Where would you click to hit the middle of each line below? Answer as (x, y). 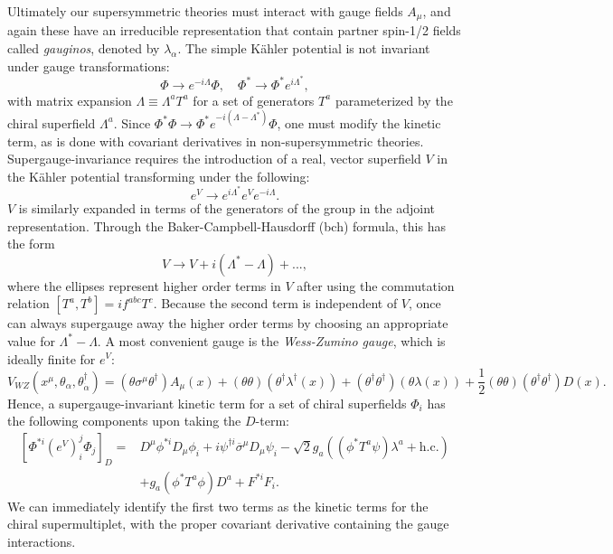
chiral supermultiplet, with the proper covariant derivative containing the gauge (228, 524)
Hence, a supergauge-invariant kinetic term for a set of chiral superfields (207, 403)
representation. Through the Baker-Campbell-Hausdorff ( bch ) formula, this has (226, 225)
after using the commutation (376, 285)
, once (425, 303)
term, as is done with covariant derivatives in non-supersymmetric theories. (216, 141)
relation (28, 303)
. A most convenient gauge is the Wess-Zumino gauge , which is (271, 340)
